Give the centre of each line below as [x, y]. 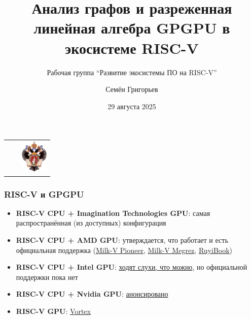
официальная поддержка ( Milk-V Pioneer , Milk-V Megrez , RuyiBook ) [124, 250]
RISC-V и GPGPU [44, 194]
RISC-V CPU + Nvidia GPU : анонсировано [92, 294]
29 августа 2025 [132, 106]
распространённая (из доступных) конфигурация [91, 223]
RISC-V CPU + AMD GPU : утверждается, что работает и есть [122, 240]
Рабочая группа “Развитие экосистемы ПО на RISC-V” [132, 72]
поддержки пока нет [47, 277]
